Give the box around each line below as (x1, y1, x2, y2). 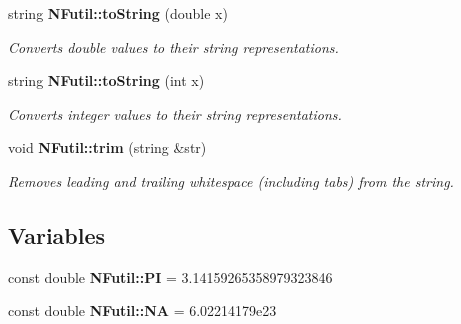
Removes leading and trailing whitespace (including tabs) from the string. (8, 170, 454, 191)
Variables (8, 219, 106, 250)
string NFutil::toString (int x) (8, 70, 205, 91)
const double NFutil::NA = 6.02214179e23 (8, 300, 277, 321)
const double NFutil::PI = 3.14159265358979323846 (8, 266, 333, 287)
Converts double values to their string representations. (8, 36, 339, 57)
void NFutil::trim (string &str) (8, 137, 207, 158)
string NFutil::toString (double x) (8, 3, 228, 23)
